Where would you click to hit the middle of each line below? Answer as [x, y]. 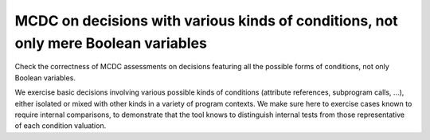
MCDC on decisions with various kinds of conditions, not [206, 21]
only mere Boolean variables [111, 43]
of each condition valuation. [61, 126]
